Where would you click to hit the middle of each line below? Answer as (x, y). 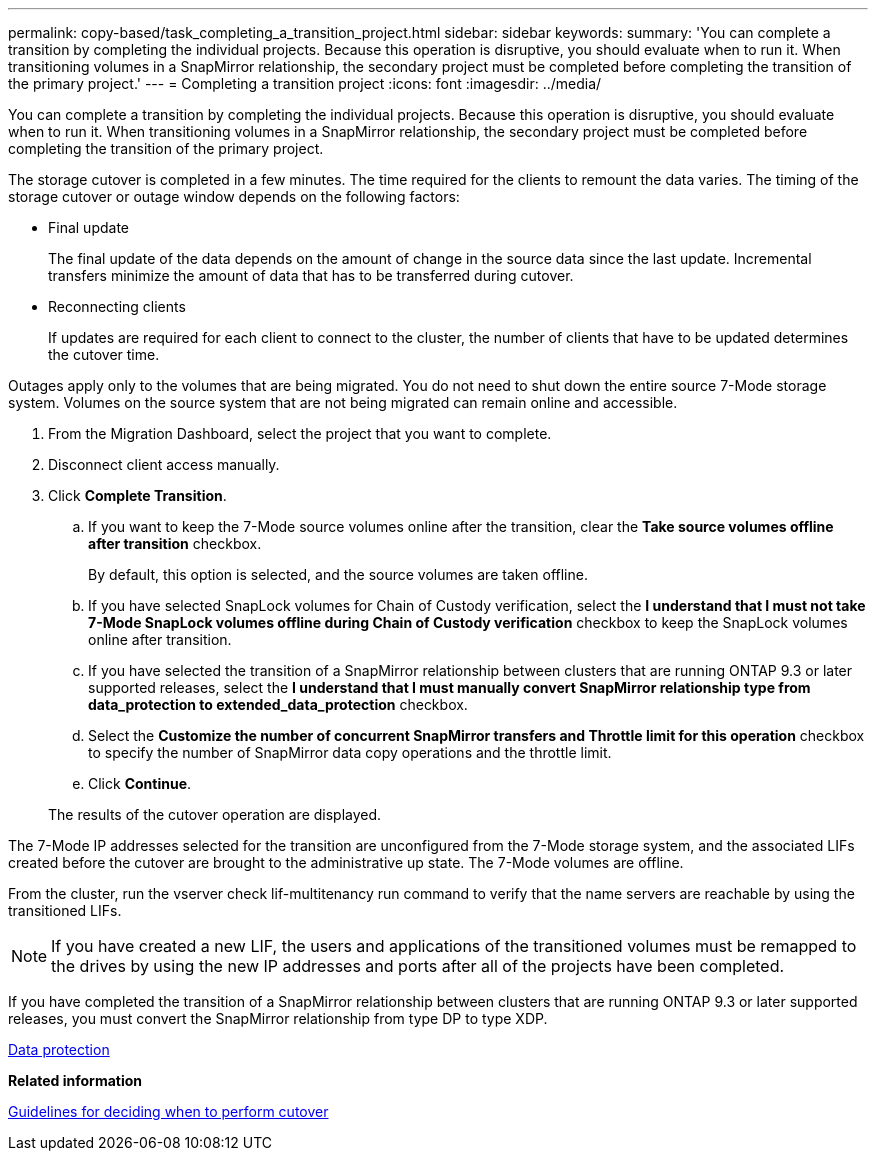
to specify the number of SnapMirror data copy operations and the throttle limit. (350, 752)
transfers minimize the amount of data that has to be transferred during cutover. (311, 275)
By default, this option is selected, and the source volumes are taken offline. (338, 574)
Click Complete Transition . (137, 495)
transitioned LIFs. (65, 910)
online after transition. (160, 639)
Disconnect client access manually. (164, 464)
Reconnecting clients (117, 306)
